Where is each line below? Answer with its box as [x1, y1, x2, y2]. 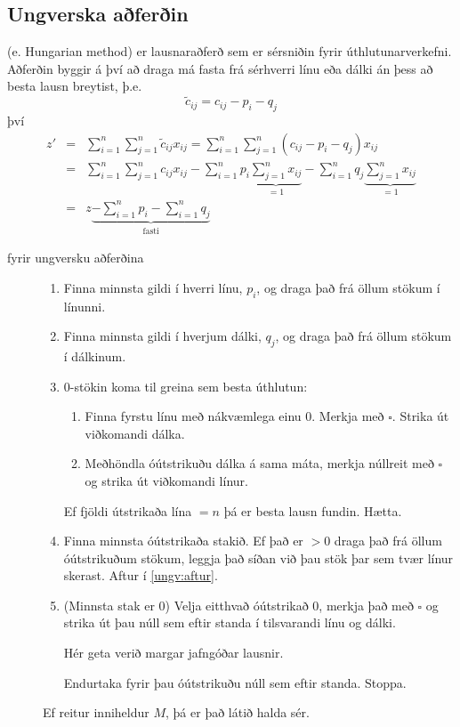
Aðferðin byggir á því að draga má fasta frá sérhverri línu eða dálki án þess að [7, 59, 433, 77]
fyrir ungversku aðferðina [7, 248, 144, 267]
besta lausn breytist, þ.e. [7, 77, 142, 95]
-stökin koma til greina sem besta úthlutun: [69, 376, 308, 395]
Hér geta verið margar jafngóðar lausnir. [63, 643, 284, 662]
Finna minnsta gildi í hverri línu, [63, 278, 243, 296]
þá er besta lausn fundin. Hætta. [223, 501, 402, 520]
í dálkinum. [63, 346, 126, 365]
